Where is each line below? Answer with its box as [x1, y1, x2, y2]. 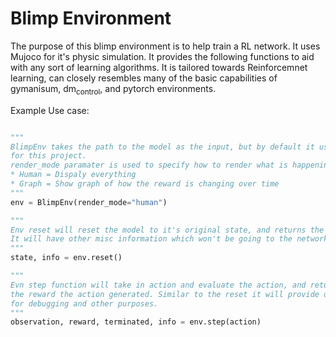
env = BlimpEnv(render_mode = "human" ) [10, 197, 168, 207]
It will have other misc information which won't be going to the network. [10, 234, 333, 244]
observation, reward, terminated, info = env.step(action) [10, 317, 262, 327]
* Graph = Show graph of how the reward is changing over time [10, 179, 280, 189]
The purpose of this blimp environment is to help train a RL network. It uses [10, 40, 321, 52]
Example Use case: [10, 104, 90, 116]
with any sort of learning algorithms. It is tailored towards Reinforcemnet [10, 61, 308, 73]
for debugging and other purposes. [10, 298, 159, 309]
